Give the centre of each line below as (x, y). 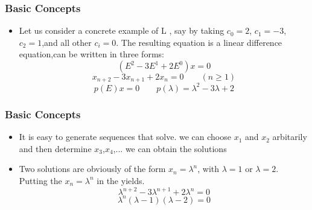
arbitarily (290, 137)
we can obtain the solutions (176, 148)
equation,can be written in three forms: (91, 54)
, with (209, 169)
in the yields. (121, 180)
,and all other (67, 42)
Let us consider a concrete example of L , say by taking (122, 30)
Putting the (40, 180)
